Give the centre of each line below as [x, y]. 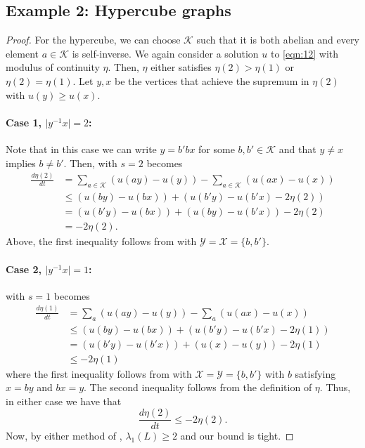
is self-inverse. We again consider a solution [165, 53]
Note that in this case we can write [81, 149]
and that [297, 149]
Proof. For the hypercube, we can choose [93, 40]
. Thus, [335, 387]
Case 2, [24, 269]
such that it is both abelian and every [278, 40]
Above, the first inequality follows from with [101, 241]
